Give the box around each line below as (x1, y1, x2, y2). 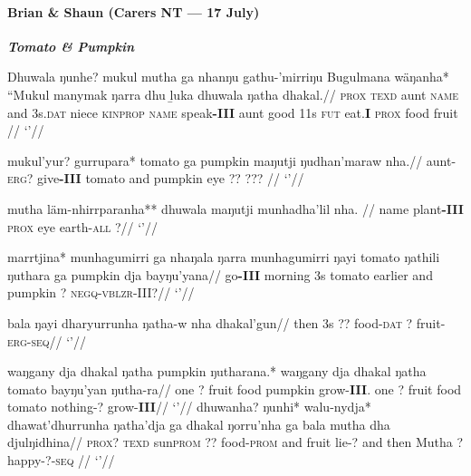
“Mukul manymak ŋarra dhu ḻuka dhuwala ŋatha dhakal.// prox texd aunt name (7, 84, 459, 103)
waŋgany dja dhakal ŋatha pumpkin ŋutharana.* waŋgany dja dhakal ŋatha (7, 362, 427, 381)
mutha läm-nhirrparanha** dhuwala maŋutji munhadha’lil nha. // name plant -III (7, 199, 464, 218)
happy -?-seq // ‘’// (7, 451, 115, 470)
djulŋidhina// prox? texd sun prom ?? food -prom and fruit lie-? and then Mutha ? (7, 432, 464, 452)
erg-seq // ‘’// (7, 331, 87, 350)
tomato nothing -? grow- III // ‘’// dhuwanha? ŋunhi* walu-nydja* (7, 397, 371, 416)
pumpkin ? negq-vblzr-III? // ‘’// (7, 283, 195, 302)
